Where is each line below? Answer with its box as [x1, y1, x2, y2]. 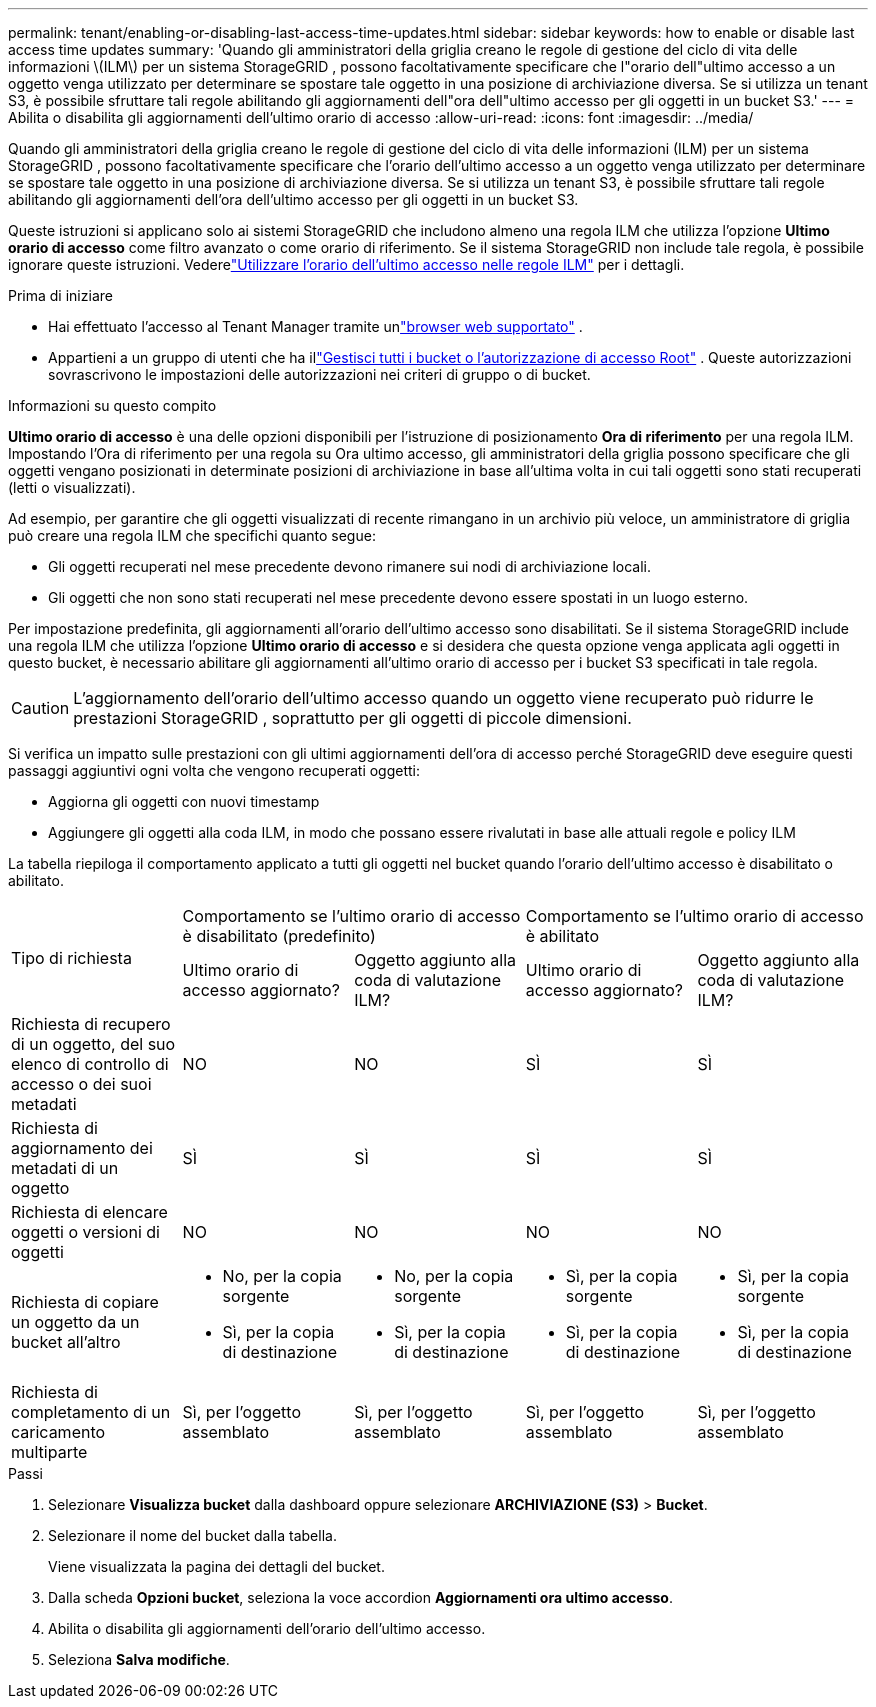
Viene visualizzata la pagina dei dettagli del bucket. [48, 1558, 385, 1575]
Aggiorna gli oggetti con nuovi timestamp [48, 793, 320, 810]
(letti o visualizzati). [8, 479, 136, 496]
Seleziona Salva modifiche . [48, 1651, 230, 1668]
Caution [11, 698, 70, 718]
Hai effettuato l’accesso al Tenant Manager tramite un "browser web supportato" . [48, 318, 583, 335]
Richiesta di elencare [11, 1202, 168, 1222]
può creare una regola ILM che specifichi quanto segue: [8, 527, 376, 544]
